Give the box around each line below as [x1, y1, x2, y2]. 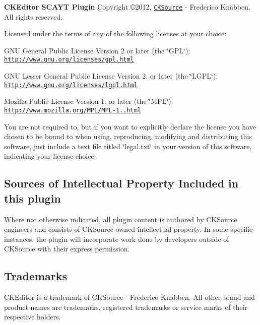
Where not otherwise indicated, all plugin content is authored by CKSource [4, 214, 237, 224]
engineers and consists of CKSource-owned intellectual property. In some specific [4, 224, 253, 234]
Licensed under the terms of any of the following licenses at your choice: [4, 28, 227, 39]
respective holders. [4, 311, 61, 322]
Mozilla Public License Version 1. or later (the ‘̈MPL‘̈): [4, 96, 173, 106]
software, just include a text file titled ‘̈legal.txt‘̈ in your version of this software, [4, 141, 252, 151]
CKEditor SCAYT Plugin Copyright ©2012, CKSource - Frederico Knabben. [4, 2, 250, 12]
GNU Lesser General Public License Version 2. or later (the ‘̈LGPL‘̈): [4, 71, 218, 81]
